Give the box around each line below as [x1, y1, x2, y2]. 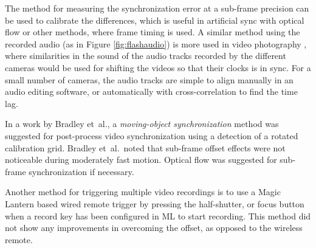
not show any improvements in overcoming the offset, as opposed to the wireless [5, 221, 303, 234]
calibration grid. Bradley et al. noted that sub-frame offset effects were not [5, 141, 286, 154]
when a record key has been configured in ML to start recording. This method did [5, 209, 311, 222]
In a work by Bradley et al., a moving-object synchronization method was [5, 117, 279, 130]
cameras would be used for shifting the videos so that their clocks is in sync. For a [5, 61, 311, 74]
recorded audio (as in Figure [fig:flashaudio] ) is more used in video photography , [5, 37, 307, 50]
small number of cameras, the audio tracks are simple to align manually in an [5, 73, 294, 86]
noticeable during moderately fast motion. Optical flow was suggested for [5, 153, 277, 166]
